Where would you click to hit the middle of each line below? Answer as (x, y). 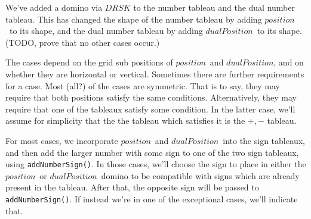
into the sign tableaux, (264, 140)
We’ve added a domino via (54, 7)
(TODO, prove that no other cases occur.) (83, 42)
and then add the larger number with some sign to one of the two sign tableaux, (152, 152)
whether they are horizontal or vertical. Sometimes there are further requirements (155, 73)
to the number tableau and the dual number (214, 7)
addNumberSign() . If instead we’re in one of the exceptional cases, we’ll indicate (152, 198)
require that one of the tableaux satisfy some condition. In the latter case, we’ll (150, 109)
